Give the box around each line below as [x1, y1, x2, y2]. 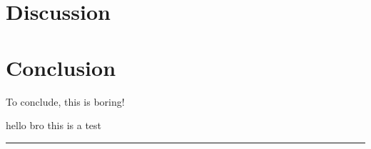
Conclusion [6, 53, 116, 82]
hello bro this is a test [6, 118, 102, 133]
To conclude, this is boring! [6, 94, 125, 109]
